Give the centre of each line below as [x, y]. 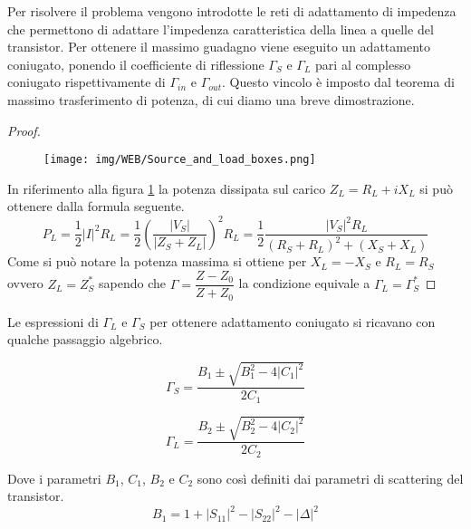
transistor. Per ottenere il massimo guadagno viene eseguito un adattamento [219, 47]
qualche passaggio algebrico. [85, 339]
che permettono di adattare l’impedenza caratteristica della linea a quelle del [221, 29]
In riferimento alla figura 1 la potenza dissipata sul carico [167, 188]
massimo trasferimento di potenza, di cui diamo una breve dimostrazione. [211, 99]
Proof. [24, 130]
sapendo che [133, 283]
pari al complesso [363, 64]
